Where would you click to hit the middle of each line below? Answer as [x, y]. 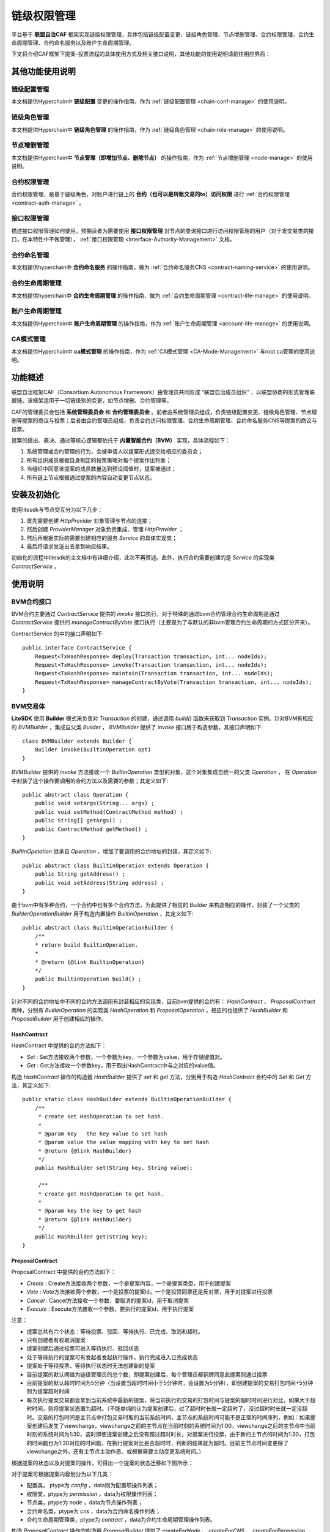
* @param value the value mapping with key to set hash [123, 1142]
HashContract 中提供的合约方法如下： [59, 1045]
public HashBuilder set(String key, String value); [114, 1168]
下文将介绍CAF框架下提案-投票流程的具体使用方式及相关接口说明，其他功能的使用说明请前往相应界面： [141, 54]
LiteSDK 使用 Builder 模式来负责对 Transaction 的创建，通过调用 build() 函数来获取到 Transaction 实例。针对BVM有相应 [162, 719]
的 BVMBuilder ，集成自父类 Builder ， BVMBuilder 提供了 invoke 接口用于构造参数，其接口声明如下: [137, 727]
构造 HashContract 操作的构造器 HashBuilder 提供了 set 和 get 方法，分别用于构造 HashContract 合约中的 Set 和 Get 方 [161, 1077]
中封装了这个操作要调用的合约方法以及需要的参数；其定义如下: [90, 781]
